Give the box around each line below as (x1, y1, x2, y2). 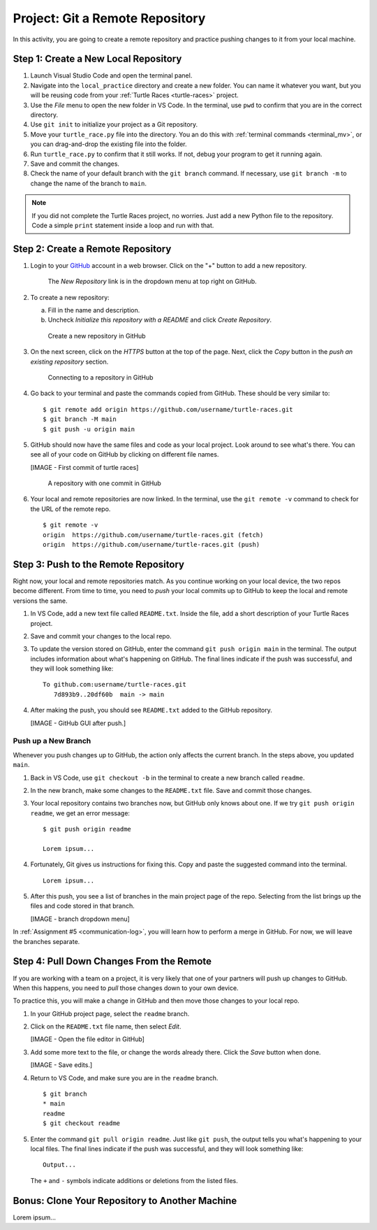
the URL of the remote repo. (30, 504, 111, 513)
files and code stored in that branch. (30, 902, 135, 910)
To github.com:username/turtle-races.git (43, 680, 186, 689)
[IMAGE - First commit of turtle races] (30, 463, 139, 471)
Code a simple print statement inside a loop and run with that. (31, 221, 214, 229)
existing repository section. (30, 357, 109, 366)
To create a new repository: (30, 293, 110, 301)
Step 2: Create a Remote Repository (13, 243, 172, 255)
